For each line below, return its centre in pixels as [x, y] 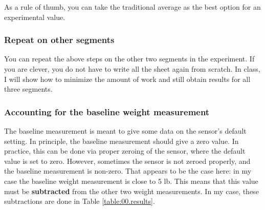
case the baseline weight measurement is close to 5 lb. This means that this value [131, 181]
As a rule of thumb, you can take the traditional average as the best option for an [132, 7]
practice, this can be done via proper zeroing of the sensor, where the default [125, 151]
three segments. [28, 89]
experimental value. [35, 17]
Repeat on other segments [59, 40]
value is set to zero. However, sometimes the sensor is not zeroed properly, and [127, 161]
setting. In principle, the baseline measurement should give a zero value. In [122, 141]
